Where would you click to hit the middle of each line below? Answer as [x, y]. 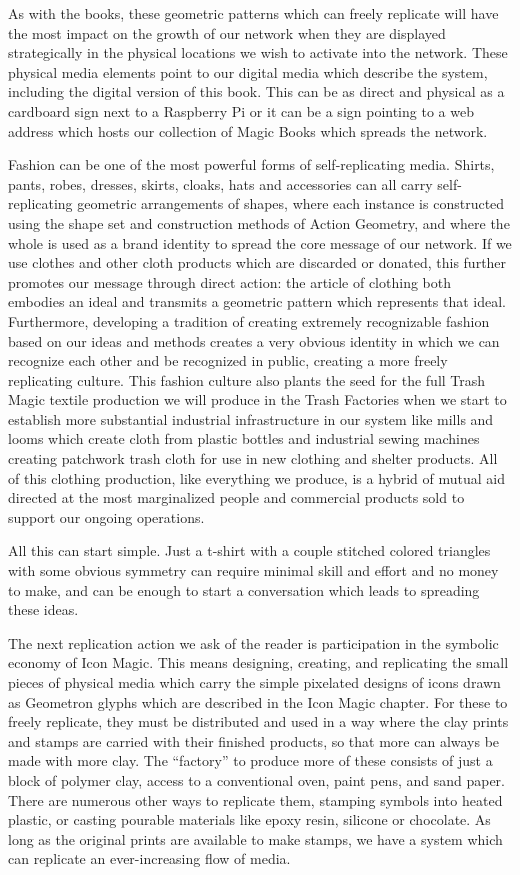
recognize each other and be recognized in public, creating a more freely [228, 360]
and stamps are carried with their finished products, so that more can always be [254, 740]
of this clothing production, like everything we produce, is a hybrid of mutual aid [256, 477]
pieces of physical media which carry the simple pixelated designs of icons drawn [254, 682]
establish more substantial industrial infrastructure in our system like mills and [251, 418]
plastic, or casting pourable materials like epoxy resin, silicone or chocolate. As [249, 819]
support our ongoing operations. [106, 516]
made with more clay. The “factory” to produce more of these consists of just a [250, 760]
